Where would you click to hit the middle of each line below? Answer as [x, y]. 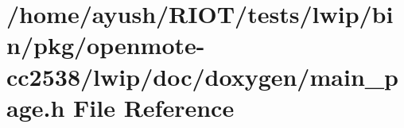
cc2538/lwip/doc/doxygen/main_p [202, 76]
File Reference [154, 107]
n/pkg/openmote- [106, 45]
